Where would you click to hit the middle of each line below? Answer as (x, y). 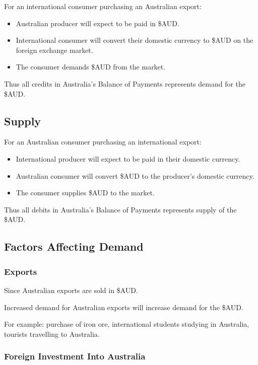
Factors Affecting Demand (74, 246)
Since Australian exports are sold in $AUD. (71, 290)
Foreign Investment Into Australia (75, 356)
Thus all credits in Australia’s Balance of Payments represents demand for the (125, 83)
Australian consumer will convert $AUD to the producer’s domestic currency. (135, 175)
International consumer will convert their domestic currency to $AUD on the (135, 40)
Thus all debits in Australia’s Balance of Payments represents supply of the (120, 209)
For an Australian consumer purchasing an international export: (103, 142)
